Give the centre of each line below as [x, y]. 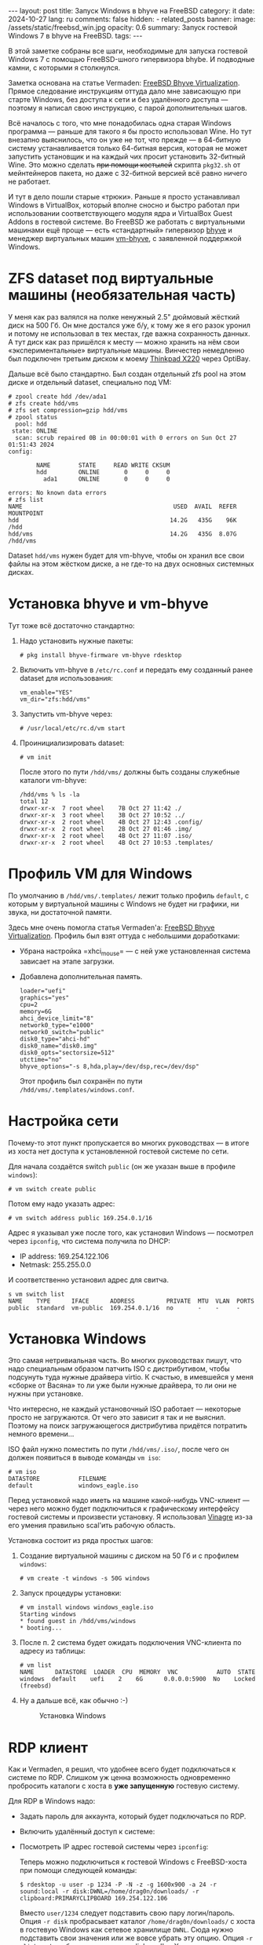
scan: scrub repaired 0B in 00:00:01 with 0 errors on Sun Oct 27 [126, 437]
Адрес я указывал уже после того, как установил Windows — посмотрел [131, 1232]
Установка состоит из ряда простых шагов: [81, 1541]
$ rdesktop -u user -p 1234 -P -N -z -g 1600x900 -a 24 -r [118, 1885]
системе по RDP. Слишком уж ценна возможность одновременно [119, 1778]
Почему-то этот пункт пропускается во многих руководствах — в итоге [129, 1143]
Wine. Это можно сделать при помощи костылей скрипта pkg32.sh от [124, 165]
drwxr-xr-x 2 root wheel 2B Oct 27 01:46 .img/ [106, 829]
